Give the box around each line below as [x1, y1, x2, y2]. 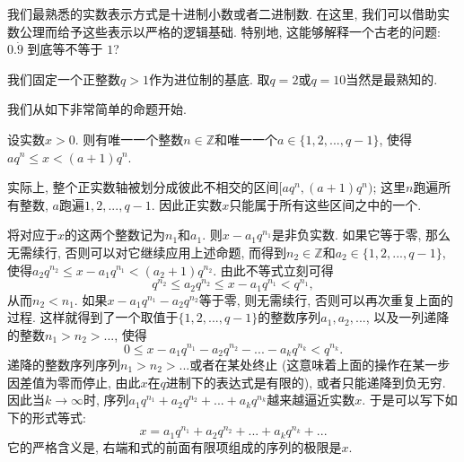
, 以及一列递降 [365, 308, 450, 327]
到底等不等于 [27, 39, 103, 58]
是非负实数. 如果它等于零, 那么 [271, 225, 451, 244]
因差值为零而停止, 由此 [7, 372, 141, 391]
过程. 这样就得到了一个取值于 [7, 308, 179, 327]
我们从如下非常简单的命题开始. [7, 100, 187, 118]
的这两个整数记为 [65, 225, 166, 244]
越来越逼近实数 [267, 390, 355, 409]
